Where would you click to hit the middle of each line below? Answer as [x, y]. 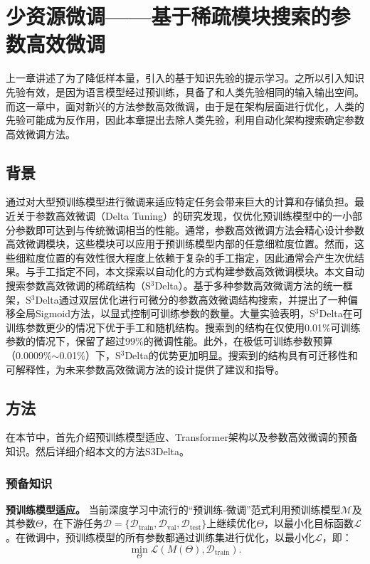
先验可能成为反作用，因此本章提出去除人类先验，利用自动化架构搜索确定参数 [185, 120]
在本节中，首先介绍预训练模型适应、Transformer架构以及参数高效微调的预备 [182, 437]
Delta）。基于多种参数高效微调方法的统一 [249, 286]
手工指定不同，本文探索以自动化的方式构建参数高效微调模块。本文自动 [200, 271]
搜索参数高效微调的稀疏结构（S [78, 286]
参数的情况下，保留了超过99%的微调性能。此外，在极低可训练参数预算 [169, 341]
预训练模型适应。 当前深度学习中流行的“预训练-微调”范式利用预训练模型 [173, 509]
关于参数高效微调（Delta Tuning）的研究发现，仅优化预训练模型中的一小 [184, 216]
